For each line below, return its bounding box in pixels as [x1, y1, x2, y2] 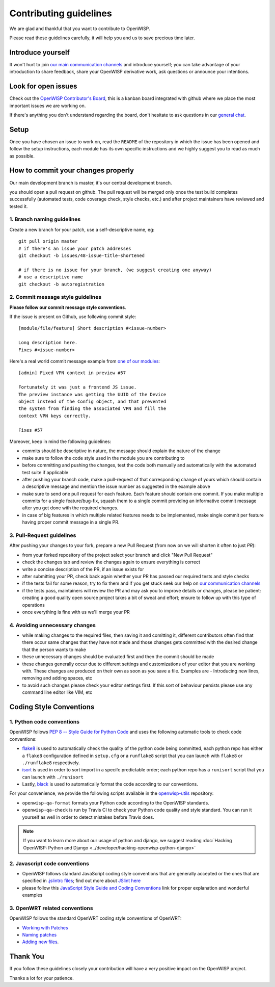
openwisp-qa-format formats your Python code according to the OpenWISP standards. [22, 799, 210, 806]
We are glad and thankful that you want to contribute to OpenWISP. [9, 25, 150, 32]
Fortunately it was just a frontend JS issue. [18, 384, 137, 390]
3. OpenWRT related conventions [9, 904, 94, 912]
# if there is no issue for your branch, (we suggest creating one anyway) [18, 267, 212, 273]
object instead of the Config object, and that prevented [18, 399, 167, 404]
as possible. [9, 153, 35, 159]
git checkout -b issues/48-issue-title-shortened [18, 253, 145, 258]
